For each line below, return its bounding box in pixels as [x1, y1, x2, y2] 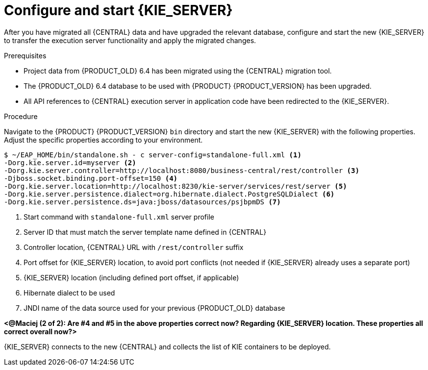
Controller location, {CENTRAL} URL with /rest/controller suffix [24, 243, 244, 251]
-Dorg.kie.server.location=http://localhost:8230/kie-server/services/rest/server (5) [4, 182, 347, 190]
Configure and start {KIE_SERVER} [4, 2, 233, 19]
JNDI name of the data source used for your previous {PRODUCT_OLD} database [24, 303, 285, 312]
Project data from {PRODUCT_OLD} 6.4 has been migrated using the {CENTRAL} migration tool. [24, 66, 332, 75]
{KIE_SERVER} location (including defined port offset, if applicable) [24, 273, 239, 282]
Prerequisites [4, 51, 47, 60]
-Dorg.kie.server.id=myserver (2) [4, 158, 136, 167]
